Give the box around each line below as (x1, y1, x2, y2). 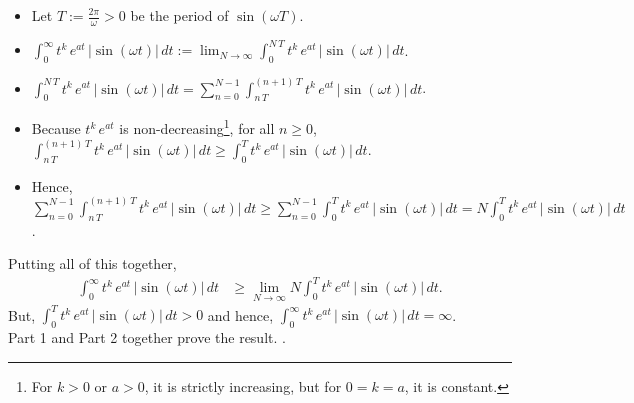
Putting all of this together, (8, 253, 177, 274)
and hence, (207, 304, 274, 325)
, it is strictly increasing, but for (144, 375, 342, 396)
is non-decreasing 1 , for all (119, 115, 275, 139)
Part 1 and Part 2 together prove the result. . (8, 326, 286, 347)
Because (31, 118, 81, 139)
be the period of (130, 5, 229, 25)
